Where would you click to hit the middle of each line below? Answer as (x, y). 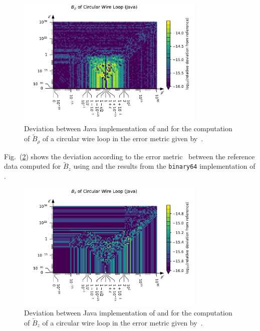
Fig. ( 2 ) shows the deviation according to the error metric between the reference (129, 156)
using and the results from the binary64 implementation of (164, 166)
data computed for (33, 166)
